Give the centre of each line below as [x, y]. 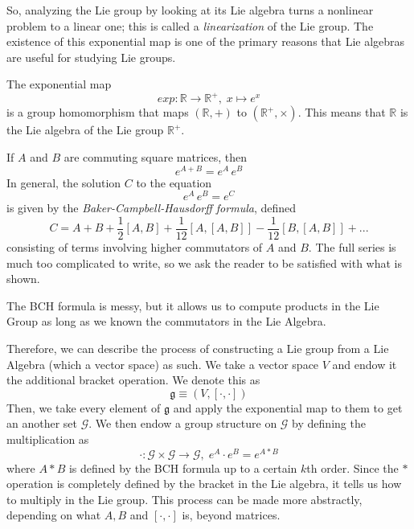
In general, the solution [64, 182]
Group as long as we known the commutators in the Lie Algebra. [166, 321]
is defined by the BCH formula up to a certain [183, 467]
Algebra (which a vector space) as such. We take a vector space [163, 364]
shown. [23, 279]
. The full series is [352, 247]
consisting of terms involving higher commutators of [135, 247]
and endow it [365, 364]
